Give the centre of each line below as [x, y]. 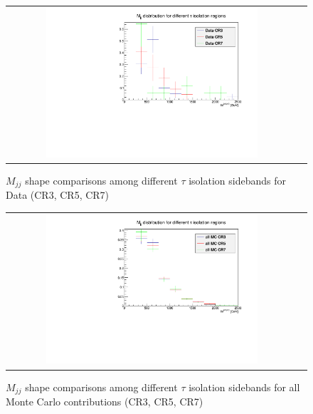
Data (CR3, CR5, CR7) [58, 195]
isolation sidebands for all [244, 387]
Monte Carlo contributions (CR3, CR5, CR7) [105, 401]
